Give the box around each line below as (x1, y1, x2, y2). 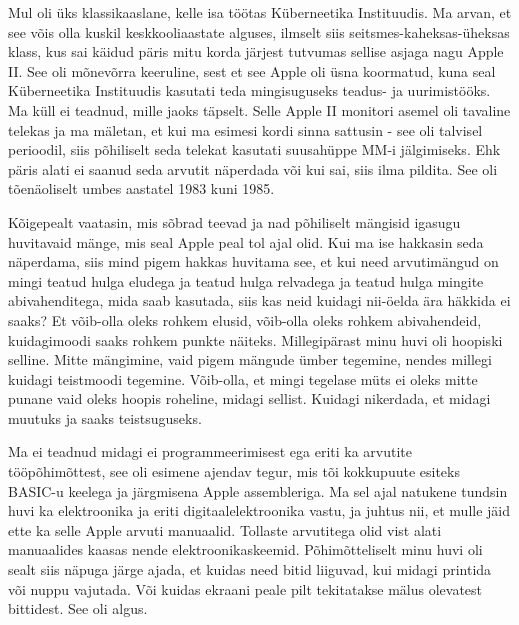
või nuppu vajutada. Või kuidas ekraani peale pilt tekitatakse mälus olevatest (8, 578, 483, 599)
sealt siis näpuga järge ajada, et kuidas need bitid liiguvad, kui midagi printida (8, 559, 492, 580)
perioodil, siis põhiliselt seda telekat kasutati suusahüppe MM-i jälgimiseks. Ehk (8, 139, 501, 160)
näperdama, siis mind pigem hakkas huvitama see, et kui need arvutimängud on (8, 251, 499, 272)
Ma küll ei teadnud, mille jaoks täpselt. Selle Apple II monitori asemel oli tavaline (8, 99, 511, 120)
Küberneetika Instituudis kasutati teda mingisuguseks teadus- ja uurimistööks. (8, 80, 491, 101)
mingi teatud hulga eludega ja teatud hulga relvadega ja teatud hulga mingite (8, 270, 484, 291)
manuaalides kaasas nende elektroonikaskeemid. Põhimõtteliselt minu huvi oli (8, 539, 483, 560)
